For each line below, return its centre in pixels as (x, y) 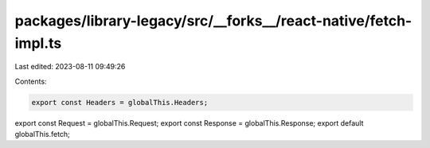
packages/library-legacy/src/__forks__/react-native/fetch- (213, 21)
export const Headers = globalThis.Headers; (120, 102)
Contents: (31, 81)
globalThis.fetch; (43, 134)
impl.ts (38, 43)
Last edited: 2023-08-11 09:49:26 (70, 67)
